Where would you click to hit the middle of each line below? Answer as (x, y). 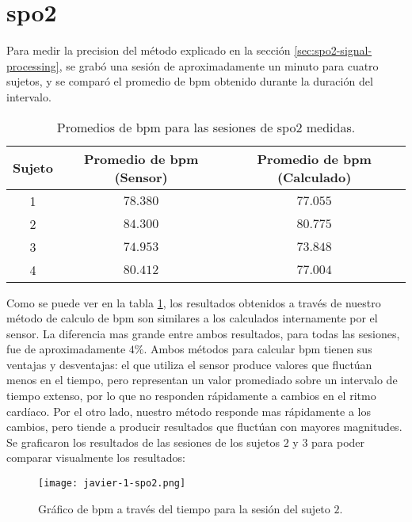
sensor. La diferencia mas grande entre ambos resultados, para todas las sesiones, (203, 333)
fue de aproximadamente (66, 349)
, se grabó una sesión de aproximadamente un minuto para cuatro (219, 65)
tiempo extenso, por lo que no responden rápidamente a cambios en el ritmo (191, 396)
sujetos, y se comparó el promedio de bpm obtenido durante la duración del (190, 81)
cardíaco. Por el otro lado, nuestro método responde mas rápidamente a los (189, 411)
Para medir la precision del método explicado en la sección (149, 50)
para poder (338, 442)
